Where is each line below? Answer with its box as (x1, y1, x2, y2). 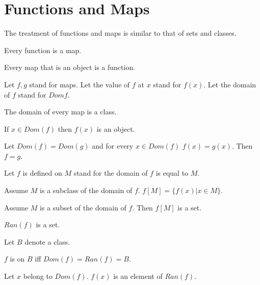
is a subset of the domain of (40, 202, 126, 212)
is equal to (155, 168, 189, 178)
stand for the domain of (73, 168, 148, 178)
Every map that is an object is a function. (4, 62, 136, 73)
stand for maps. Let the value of (29, 79, 130, 89)
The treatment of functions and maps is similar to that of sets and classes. (4, 28, 237, 38)
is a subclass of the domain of (40, 185, 133, 196)
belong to (23, 271, 53, 281)
